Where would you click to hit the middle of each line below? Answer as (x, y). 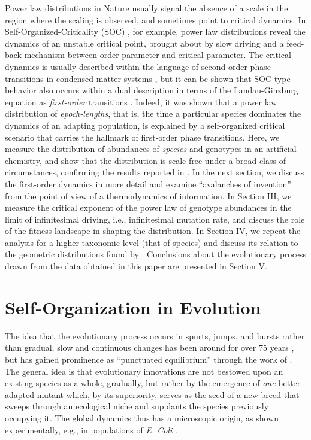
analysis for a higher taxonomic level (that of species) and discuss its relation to (152, 242)
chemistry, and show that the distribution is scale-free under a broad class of (145, 160)
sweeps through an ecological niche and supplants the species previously (137, 406)
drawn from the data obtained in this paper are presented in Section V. (136, 266)
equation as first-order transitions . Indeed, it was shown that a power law (141, 101)
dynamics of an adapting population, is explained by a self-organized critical (145, 125)
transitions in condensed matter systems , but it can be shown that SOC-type (148, 78)
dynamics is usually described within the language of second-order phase (138, 66)
